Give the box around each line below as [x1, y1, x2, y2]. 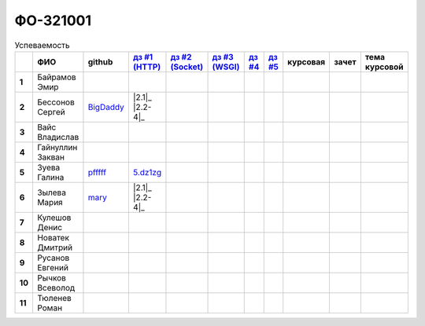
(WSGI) [212, 61, 240, 72]
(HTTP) [132, 61, 161, 72]
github [87, 56, 113, 67]
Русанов [36, 252, 70, 263]
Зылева [36, 187, 67, 198]
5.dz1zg [132, 167, 162, 178]
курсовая [287, 56, 326, 67]
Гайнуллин [36, 141, 78, 152]
